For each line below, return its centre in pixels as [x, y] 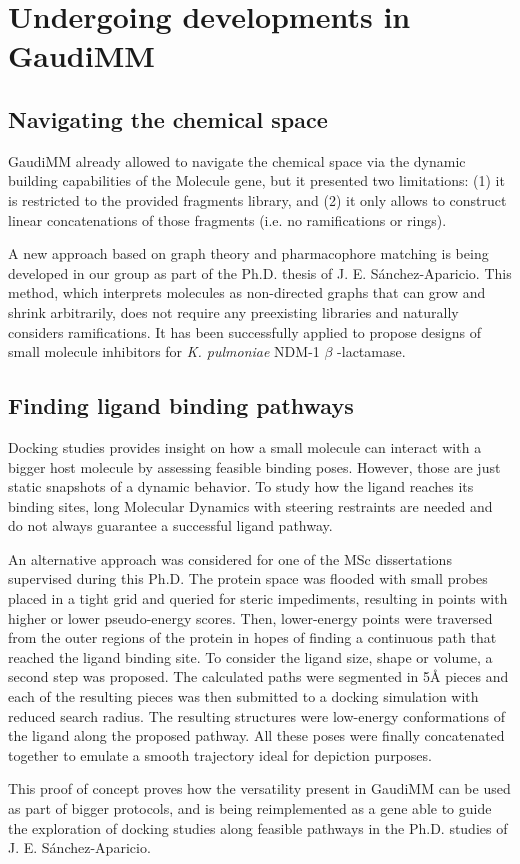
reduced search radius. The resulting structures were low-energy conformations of [257, 715]
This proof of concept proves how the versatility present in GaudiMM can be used [259, 788]
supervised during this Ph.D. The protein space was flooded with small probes [248, 578]
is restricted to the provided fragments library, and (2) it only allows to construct [257, 199]
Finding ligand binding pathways [181, 405]
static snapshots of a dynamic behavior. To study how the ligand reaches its [241, 486]
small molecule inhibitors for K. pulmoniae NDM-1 [164, 351]
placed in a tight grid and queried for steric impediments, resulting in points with [258, 598]
